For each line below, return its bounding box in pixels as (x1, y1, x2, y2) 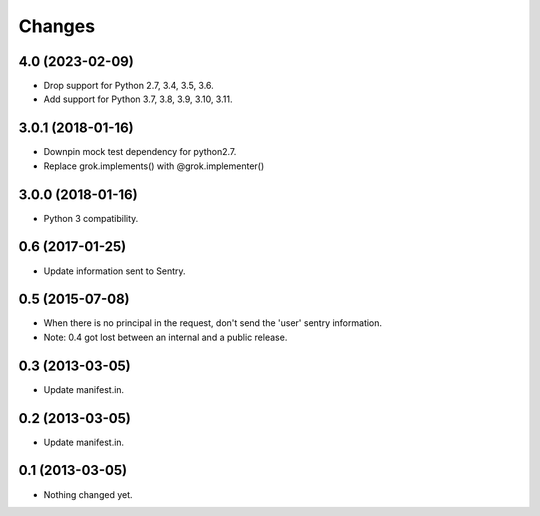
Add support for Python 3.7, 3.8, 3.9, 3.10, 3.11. (43, 93, 233, 105)
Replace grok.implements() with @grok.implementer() (43, 160, 265, 172)
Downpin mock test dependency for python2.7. (43, 146, 237, 158)
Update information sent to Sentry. (43, 265, 186, 277)
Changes (18, 15, 95, 37)
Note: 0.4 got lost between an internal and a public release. (43, 331, 288, 343)
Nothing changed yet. (43, 488, 134, 500)
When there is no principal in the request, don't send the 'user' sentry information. (43, 317, 383, 329)
